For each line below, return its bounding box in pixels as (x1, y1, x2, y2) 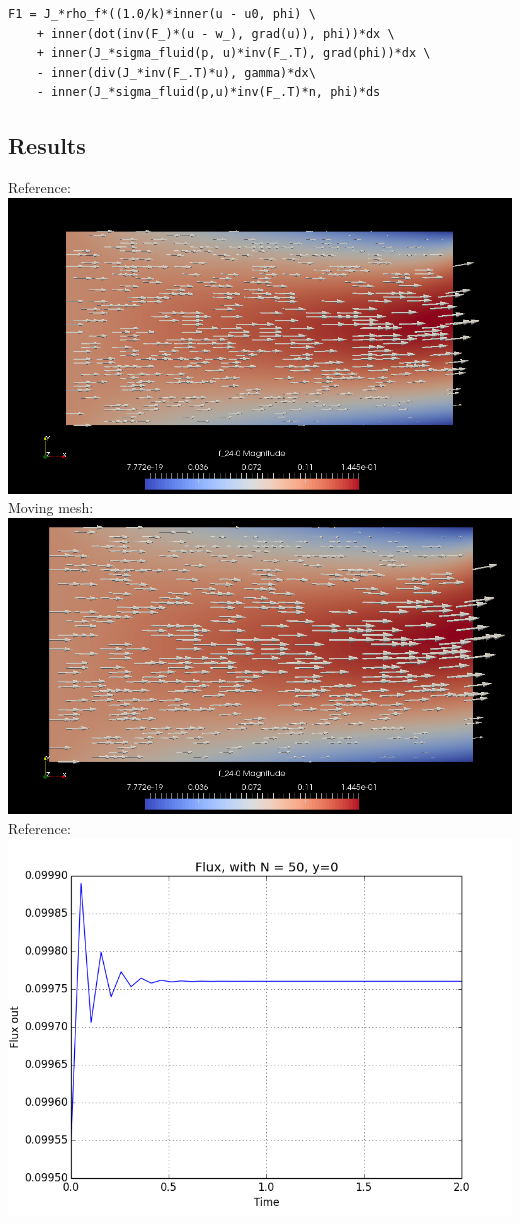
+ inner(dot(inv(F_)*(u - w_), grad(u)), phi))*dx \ (36, 26, 395, 41)
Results (8, 130, 86, 161)
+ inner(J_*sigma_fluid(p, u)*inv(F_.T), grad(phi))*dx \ (36, 46, 431, 61)
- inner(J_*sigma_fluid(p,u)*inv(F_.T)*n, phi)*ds (36, 85, 381, 100)
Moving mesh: (8, 497, 94, 518)
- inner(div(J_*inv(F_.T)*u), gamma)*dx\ (36, 65, 316, 80)
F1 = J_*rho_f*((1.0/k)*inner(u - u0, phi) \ (8, 7, 316, 21)
